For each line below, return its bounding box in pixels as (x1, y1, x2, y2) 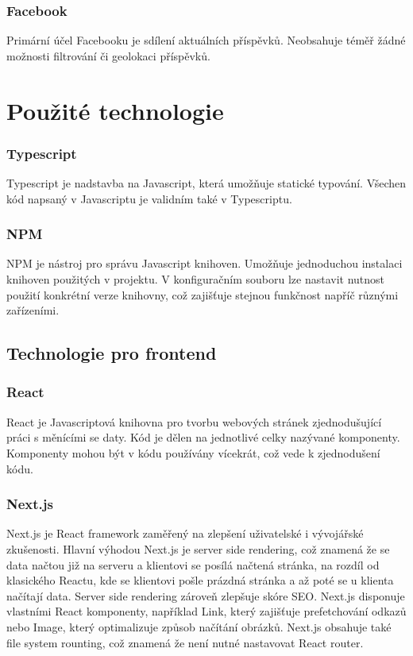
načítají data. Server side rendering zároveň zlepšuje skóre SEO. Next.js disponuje (6, 587, 405, 604)
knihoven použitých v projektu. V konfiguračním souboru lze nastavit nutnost (6, 271, 385, 287)
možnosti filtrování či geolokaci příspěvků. (6, 47, 210, 64)
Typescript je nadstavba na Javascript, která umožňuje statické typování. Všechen (6, 175, 407, 191)
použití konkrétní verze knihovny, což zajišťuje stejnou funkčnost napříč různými (6, 286, 399, 303)
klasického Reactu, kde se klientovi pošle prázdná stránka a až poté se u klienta (6, 572, 394, 588)
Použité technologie (6, 94, 224, 126)
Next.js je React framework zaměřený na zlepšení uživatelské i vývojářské (6, 525, 364, 542)
